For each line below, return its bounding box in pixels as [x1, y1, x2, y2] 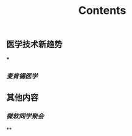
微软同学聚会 [6, 112, 44, 120]
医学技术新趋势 [6, 39, 63, 50]
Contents [78, 4, 127, 18]
